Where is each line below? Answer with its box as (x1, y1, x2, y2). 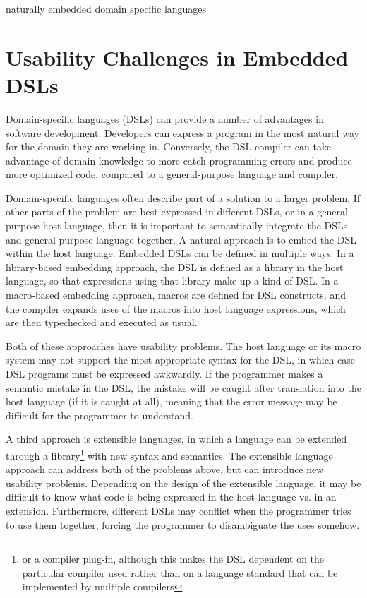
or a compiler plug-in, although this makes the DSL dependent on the (22, 551, 325, 566)
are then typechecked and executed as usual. (6, 315, 198, 330)
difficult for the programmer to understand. (6, 407, 193, 422)
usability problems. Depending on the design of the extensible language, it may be (6, 475, 361, 490)
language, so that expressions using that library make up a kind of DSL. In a (6, 273, 339, 288)
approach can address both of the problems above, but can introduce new (6, 462, 324, 477)
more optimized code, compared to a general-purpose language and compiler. (6, 167, 338, 181)
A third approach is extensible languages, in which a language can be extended (6, 431, 347, 446)
